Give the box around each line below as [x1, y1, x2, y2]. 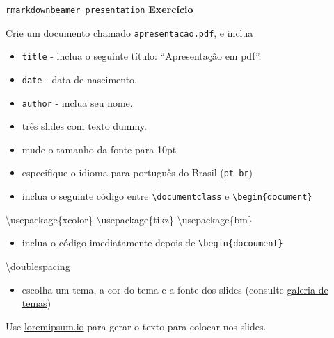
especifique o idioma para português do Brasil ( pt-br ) [22, 165, 253, 180]
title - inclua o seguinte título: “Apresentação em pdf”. [22, 49, 262, 63]
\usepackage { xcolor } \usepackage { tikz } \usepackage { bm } [6, 212, 253, 226]
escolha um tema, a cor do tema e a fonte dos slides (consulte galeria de [22, 282, 328, 296]
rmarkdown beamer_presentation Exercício [6, 2, 193, 16]
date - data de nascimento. [22, 71, 137, 86]
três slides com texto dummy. [22, 119, 147, 133]
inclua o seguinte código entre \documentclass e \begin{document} [22, 189, 312, 203]
